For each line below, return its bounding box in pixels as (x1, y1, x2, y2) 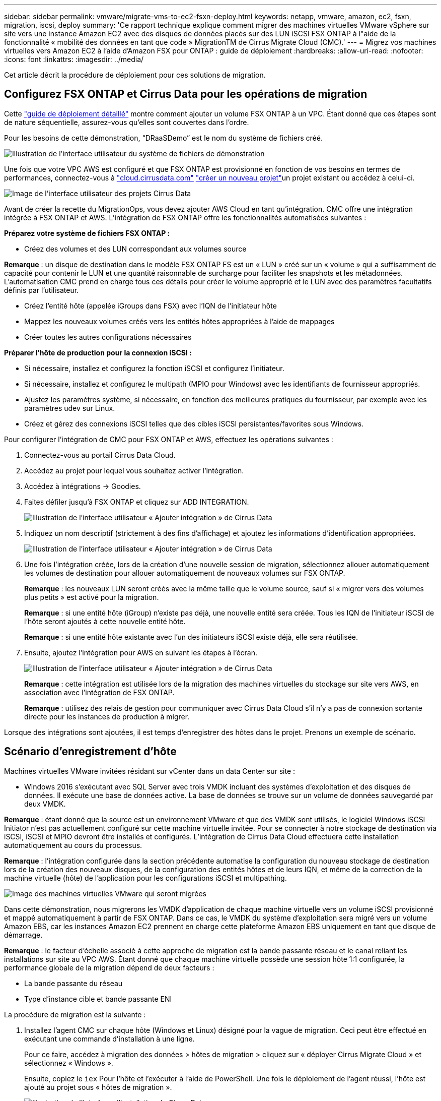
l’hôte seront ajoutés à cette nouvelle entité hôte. (24, 617, 186, 626)
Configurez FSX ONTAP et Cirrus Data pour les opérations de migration (4, 88, 367, 101)
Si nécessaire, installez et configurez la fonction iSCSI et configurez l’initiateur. (24, 363, 284, 373)
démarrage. (4, 930, 43, 939)
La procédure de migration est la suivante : (4, 1010, 146, 1019)
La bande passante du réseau (24, 978, 123, 988)
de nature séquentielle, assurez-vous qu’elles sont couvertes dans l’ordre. (4, 117, 249, 127)
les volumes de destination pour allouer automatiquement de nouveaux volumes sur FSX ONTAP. (24, 568, 345, 577)
